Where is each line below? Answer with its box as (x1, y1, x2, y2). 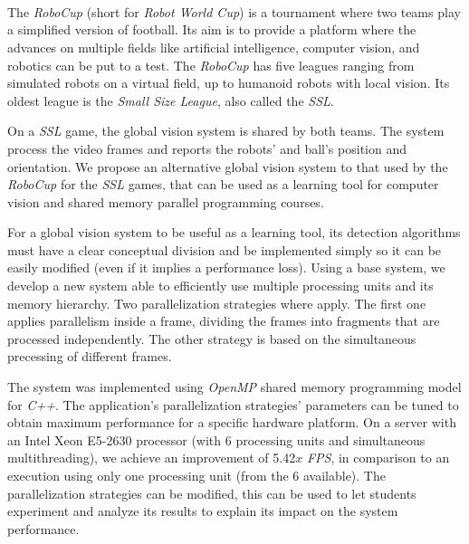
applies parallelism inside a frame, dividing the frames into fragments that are (7, 311, 440, 330)
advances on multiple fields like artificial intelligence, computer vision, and (7, 37, 420, 56)
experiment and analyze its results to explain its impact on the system (7, 501, 398, 520)
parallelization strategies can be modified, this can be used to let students (7, 483, 416, 502)
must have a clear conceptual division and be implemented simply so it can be (7, 240, 442, 259)
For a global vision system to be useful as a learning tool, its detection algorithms (7, 223, 461, 242)
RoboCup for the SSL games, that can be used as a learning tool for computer (7, 175, 439, 194)
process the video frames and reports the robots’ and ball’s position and (7, 138, 407, 157)
